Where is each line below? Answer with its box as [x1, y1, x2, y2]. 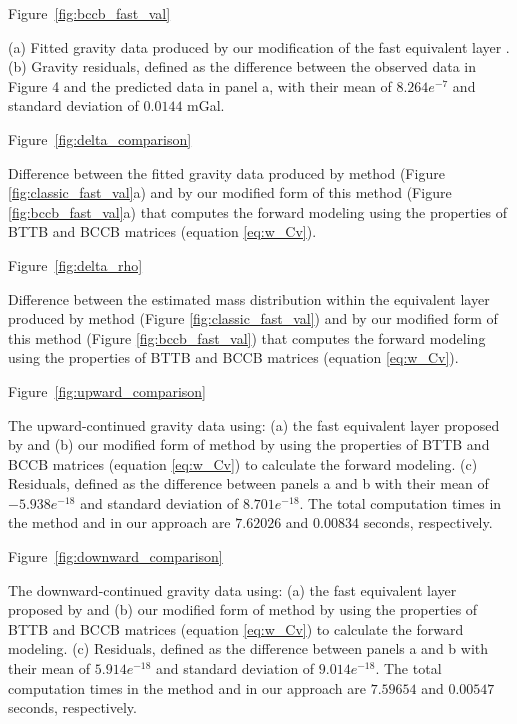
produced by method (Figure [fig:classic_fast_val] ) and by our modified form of [8, 308, 498, 329]
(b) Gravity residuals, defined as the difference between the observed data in [8, 56, 476, 77]
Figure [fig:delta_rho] [8, 254, 143, 275]
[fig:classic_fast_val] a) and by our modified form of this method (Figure [8, 182, 452, 203]
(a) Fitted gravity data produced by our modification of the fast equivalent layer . [8, 36, 510, 57]
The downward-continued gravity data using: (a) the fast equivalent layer [8, 579, 457, 600]
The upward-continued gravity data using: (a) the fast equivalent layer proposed [8, 414, 500, 435]
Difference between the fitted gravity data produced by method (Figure [8, 162, 445, 183]
